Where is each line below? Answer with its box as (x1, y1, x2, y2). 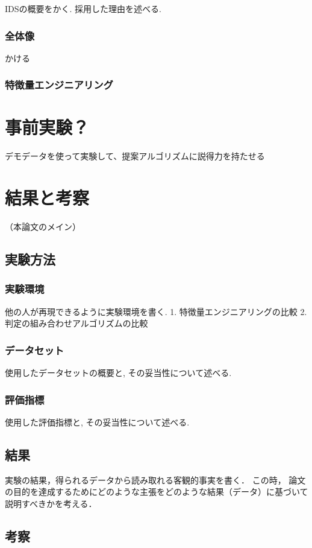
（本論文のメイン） (5, 220, 81, 233)
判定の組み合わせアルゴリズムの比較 (5, 317, 148, 330)
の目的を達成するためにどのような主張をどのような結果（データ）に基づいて (5, 485, 308, 498)
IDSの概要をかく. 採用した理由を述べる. (5, 2, 161, 14)
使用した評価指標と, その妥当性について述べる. (5, 415, 190, 428)
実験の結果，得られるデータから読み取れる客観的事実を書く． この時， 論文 (5, 473, 306, 486)
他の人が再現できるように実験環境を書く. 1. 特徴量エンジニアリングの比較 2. (5, 305, 307, 317)
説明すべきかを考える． (5, 497, 97, 509)
